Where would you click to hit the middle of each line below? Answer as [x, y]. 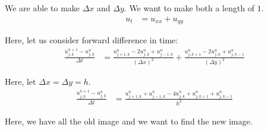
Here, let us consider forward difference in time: [92, 40]
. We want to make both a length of [189, 8]
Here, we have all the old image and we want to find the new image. [129, 121]
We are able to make [42, 8]
